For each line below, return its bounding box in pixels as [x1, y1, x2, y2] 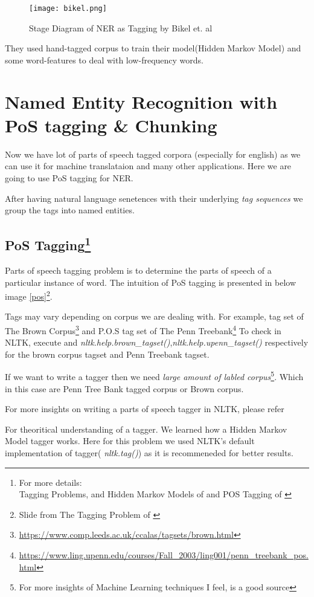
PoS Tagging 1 [5, 233, 91, 254]
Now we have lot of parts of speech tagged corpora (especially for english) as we [5, 147, 301, 160]
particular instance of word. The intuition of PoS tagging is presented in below [5, 276, 296, 288]
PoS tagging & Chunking [5, 112, 217, 137]
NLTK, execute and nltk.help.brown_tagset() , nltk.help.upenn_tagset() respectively [5, 336, 309, 349]
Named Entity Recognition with [5, 89, 278, 114]
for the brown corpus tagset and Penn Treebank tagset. [5, 347, 210, 360]
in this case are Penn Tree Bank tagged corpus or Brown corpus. [5, 382, 244, 395]
